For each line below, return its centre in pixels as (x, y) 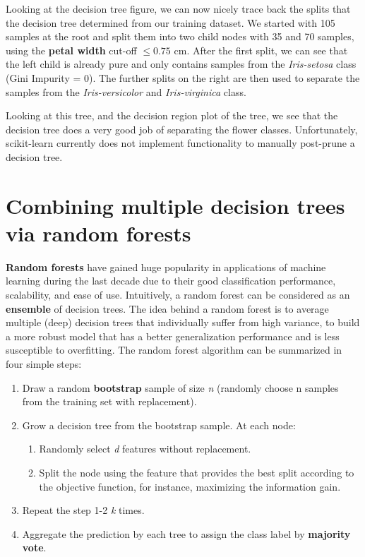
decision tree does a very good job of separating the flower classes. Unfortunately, (182, 129)
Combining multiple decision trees (175, 205)
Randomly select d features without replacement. (145, 449)
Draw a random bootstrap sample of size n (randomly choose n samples (180, 387)
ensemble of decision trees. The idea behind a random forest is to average (167, 308)
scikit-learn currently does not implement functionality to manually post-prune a (180, 143)
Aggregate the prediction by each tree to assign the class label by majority (186, 533)
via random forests (98, 233)
